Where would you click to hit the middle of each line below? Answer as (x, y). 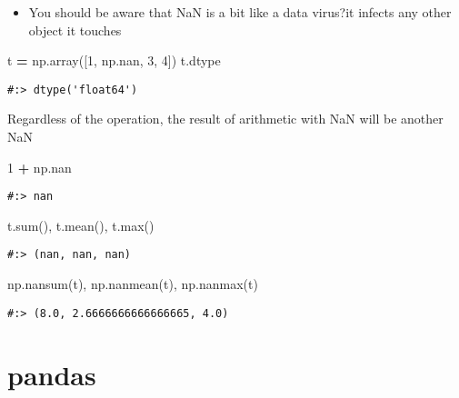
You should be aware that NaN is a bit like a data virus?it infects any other (240, 12)
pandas (52, 374)
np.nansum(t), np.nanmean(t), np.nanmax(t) (133, 284)
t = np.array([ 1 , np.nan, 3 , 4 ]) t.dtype (114, 60)
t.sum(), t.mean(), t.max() (81, 225)
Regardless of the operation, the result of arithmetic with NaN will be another (225, 119)
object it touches (75, 30)
